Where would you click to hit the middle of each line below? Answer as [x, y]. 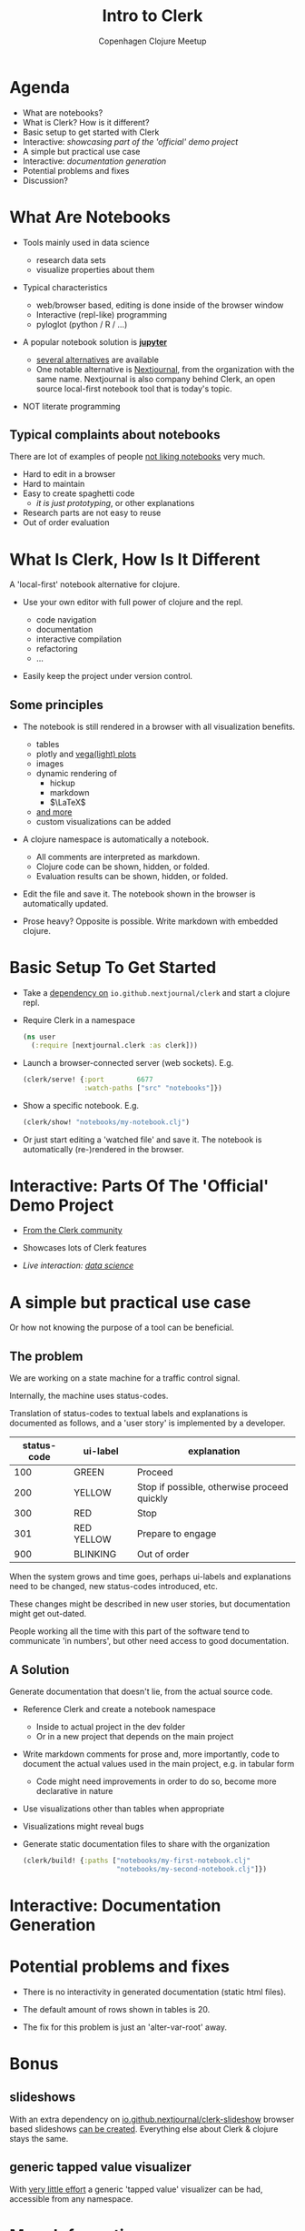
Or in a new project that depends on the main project [135, 1736]
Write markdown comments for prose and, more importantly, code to [151, 1754]
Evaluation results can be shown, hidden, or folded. [132, 877]
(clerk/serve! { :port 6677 [88, 1080]
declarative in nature [74, 1791]
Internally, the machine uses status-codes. [89, 1396]
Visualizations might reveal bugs [83, 1826]
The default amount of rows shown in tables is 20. [116, 2009]
